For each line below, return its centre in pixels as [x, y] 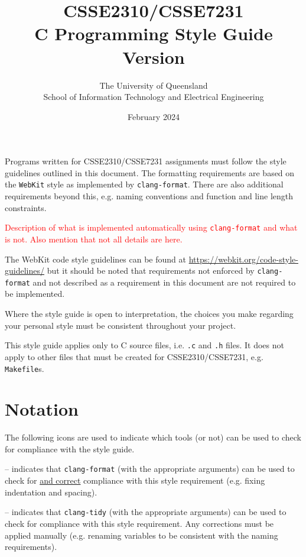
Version [154, 56]
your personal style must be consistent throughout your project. [121, 325]
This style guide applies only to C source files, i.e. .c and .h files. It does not [144, 345]
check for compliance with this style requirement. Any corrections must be [139, 523]
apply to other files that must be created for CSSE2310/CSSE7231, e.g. [134, 356]
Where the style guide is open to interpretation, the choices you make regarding [149, 314]
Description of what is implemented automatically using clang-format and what [151, 227]
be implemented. [35, 294]
